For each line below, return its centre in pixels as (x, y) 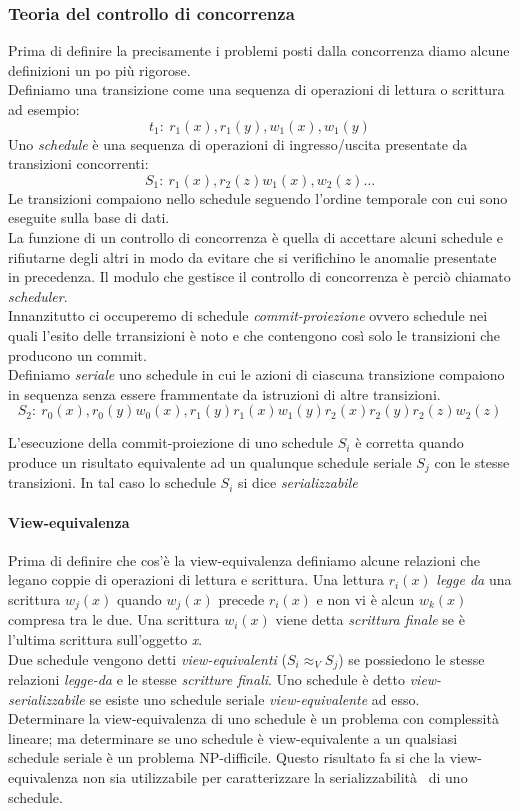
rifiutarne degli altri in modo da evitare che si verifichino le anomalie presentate (252, 256)
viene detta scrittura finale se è (370, 619)
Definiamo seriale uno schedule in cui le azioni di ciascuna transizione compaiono (256, 374)
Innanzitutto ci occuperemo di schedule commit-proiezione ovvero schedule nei (248, 315)
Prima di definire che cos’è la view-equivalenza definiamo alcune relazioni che (244, 559)
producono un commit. (77, 354)
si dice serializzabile (298, 482)
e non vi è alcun (365, 598)
